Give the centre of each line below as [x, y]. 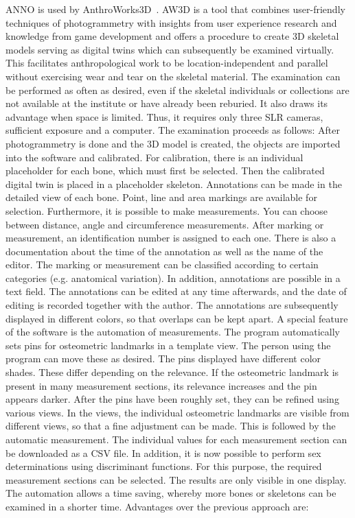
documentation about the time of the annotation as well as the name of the [164, 251]
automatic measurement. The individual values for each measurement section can [176, 439]
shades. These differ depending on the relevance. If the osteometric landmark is [172, 372]
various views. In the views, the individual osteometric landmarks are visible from [177, 412]
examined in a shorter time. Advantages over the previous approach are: [157, 506]
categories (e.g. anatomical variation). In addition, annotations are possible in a [173, 278]
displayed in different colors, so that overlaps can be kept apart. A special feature [177, 318]
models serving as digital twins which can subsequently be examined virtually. [170, 49]
